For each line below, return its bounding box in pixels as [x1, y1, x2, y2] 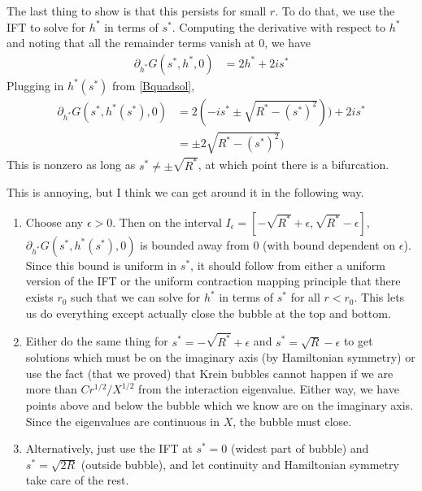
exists [25, 289, 54, 306]
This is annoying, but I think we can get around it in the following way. [7, 184, 364, 201]
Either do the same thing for [25, 332, 168, 350]
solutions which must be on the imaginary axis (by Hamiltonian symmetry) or [25, 349, 415, 366]
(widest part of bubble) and [230, 440, 369, 457]
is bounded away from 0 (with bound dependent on [140, 236, 396, 253]
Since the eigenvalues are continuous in [25, 412, 220, 429]
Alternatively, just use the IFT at [25, 440, 193, 457]
